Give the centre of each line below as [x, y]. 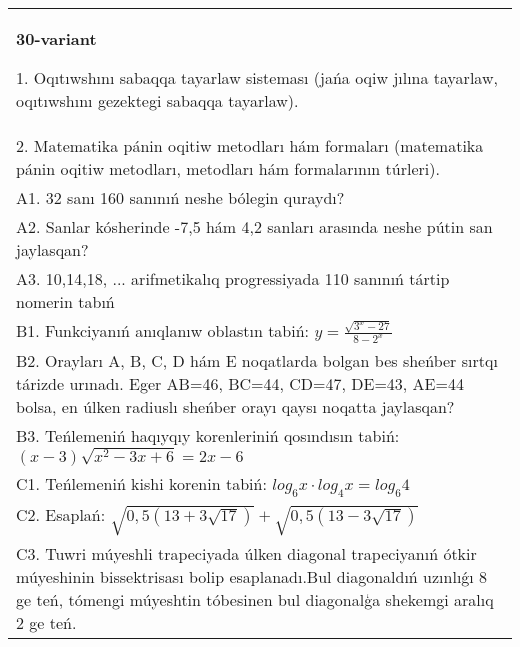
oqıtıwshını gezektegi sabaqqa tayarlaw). [157, 100]
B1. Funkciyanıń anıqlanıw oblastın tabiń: [163, 330]
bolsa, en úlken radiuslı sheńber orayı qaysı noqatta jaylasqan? [235, 407]
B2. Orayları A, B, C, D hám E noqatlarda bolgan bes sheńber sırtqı [257, 361]
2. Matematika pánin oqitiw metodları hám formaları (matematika [250, 145]
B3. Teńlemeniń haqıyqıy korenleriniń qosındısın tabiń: [208, 436]
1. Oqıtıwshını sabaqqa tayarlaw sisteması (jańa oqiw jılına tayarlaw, [257, 77]
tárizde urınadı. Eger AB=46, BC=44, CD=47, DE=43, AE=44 [240, 384]
